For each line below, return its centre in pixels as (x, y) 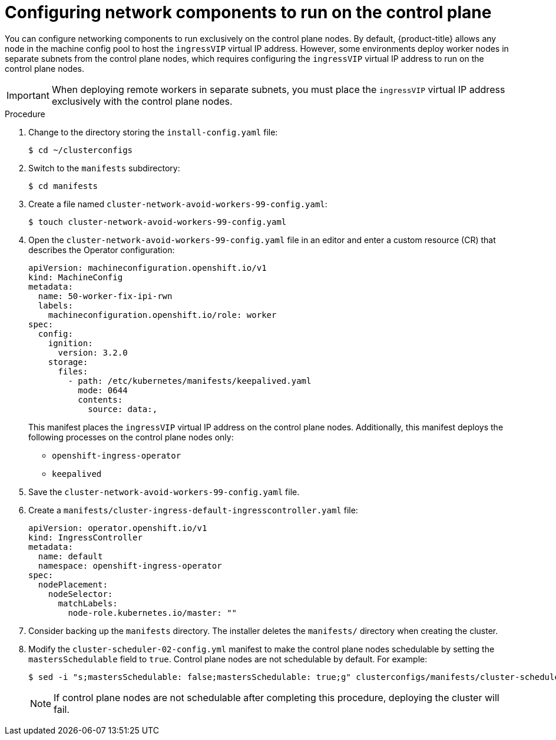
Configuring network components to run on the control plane (248, 12)
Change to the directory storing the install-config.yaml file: (153, 132)
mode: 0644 (103, 390)
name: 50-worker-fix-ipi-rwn (105, 296)
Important (28, 95)
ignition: (70, 343)
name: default (70, 556)
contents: (100, 399)
